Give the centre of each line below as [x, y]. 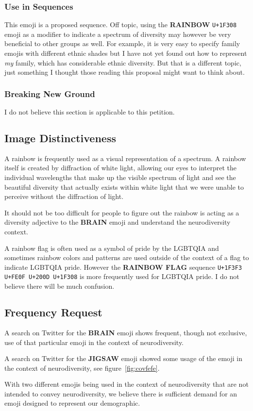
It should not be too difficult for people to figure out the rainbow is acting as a [122, 212]
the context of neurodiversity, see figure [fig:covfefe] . [82, 368]
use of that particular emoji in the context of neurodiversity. [94, 342]
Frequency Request [53, 312]
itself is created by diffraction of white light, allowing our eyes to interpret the [120, 168]
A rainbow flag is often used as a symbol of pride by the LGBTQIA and [112, 248]
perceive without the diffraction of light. [64, 196]
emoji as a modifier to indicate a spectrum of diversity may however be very [118, 34]
